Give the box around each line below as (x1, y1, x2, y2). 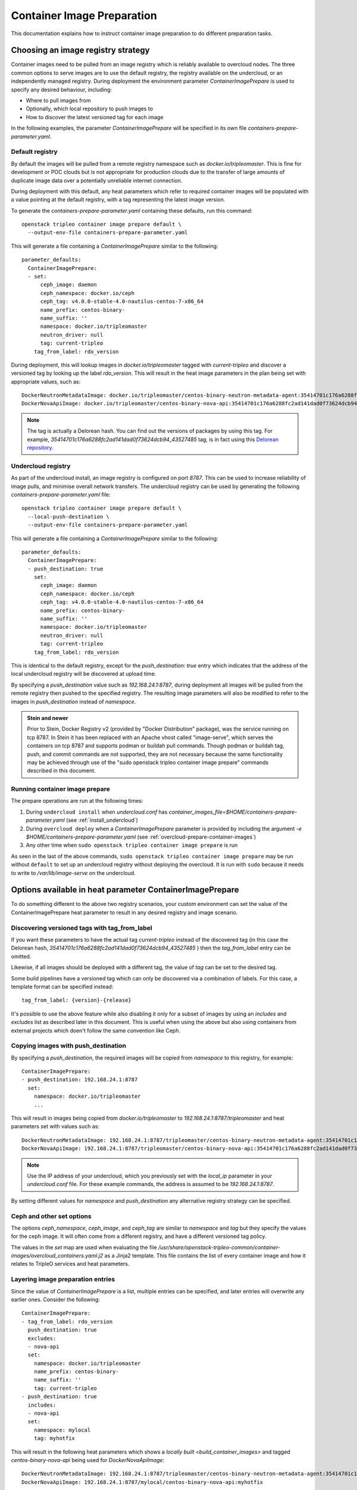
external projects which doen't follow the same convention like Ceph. (11, 1027, 181, 1034)
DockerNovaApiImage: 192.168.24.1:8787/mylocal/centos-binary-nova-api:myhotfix (21, 1479, 264, 1485)
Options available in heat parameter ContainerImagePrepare (11, 885, 239, 895)
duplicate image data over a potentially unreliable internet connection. (11, 176, 183, 184)
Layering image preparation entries (11, 1275, 115, 1284)
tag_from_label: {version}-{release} (21, 997, 132, 1004)
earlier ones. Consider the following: (11, 1296, 101, 1303)
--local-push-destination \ (27, 513, 110, 520)
